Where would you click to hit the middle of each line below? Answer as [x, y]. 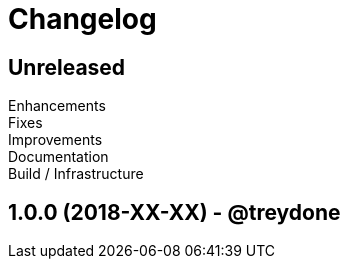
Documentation [58, 157]
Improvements [55, 140]
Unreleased [67, 67]
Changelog [82, 19]
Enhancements [57, 106]
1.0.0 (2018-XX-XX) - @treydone [174, 212]
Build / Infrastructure [76, 174]
